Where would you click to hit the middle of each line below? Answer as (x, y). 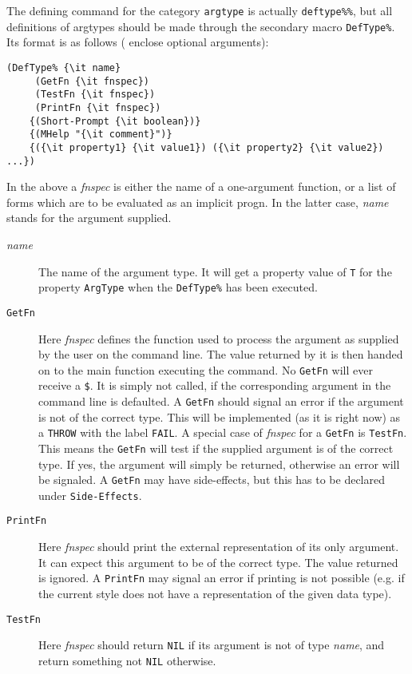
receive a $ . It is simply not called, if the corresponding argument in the (215, 385)
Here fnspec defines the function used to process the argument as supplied (219, 338)
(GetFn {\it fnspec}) (92, 81)
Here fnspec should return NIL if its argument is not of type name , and (212, 645)
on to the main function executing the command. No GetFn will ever (206, 369)
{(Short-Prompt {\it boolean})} (115, 121)
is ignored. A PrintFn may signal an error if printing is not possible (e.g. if (222, 578)
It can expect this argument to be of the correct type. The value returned (218, 562)
